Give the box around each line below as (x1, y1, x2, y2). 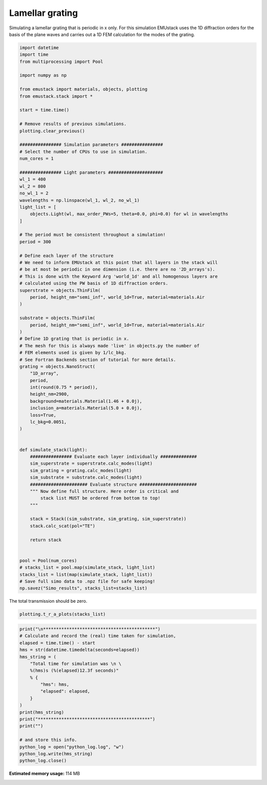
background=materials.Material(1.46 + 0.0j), (30, 398, 142, 404)
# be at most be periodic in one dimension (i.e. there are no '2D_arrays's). (19, 266, 215, 272)
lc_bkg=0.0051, (30, 419, 67, 425)
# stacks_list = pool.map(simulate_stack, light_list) (19, 565, 155, 571)
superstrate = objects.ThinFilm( (19, 287, 101, 293)
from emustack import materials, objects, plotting (19, 87, 148, 92)
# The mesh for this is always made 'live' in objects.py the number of (19, 343, 200, 349)
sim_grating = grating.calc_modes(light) (30, 468, 132, 473)
